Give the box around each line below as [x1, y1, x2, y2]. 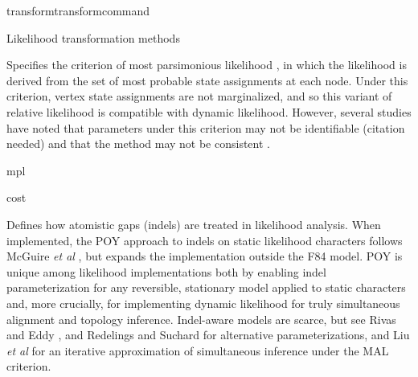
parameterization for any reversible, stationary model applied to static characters [6, 279, 406, 296]
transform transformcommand [6, 2, 150, 18]
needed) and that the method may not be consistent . [6, 135, 270, 152]
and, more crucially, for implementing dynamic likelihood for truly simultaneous [6, 294, 400, 311]
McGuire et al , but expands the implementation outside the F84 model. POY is [6, 248, 403, 264]
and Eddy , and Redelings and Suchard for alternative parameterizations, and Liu [6, 326, 410, 343]
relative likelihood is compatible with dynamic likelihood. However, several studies [6, 103, 412, 120]
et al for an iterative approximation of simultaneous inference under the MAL [6, 342, 389, 359]
